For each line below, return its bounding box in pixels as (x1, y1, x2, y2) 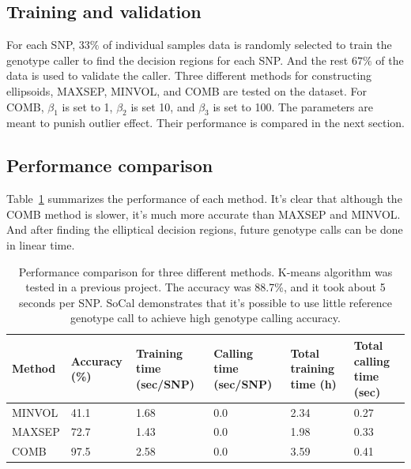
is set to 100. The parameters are (213, 98, 373, 114)
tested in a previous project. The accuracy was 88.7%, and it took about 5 (25, 279, 386, 295)
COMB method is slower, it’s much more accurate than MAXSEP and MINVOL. (6, 205, 401, 222)
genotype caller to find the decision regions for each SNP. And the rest (6, 51, 349, 68)
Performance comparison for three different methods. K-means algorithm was (18, 263, 393, 280)
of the (375, 51, 404, 68)
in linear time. (6, 236, 75, 253)
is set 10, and (130, 98, 195, 114)
